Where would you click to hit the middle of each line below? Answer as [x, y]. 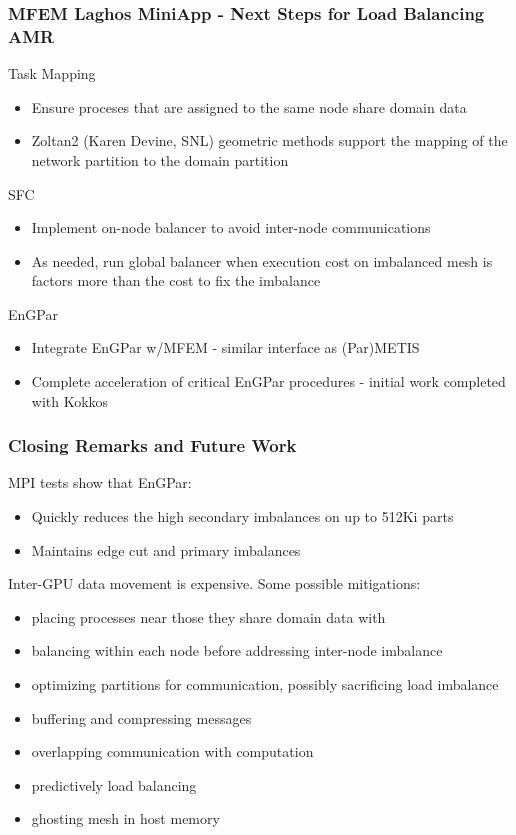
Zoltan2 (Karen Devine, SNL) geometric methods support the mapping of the [269, 140]
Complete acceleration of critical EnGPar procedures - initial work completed [268, 381]
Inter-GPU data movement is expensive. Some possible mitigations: [214, 583]
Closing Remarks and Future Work [152, 445]
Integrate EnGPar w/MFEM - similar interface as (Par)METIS [225, 347]
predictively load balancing [114, 784]
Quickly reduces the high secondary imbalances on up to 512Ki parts [242, 516]
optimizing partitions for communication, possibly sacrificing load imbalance [265, 684]
